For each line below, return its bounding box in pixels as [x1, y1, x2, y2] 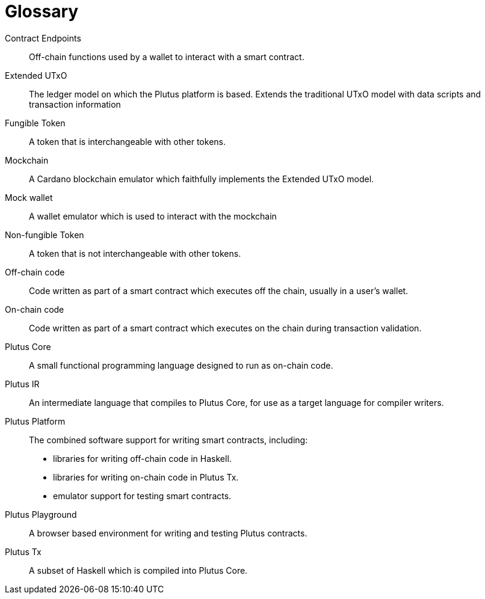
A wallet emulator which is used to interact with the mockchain [29, 210, 277, 221]
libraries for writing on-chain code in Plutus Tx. [53, 472, 239, 482]
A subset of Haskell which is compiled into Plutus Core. [29, 565, 248, 576]
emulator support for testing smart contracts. [53, 490, 232, 501]
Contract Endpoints [5, 32, 81, 43]
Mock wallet [5, 192, 53, 203]
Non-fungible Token [5, 229, 84, 240]
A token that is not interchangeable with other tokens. [29, 248, 241, 259]
